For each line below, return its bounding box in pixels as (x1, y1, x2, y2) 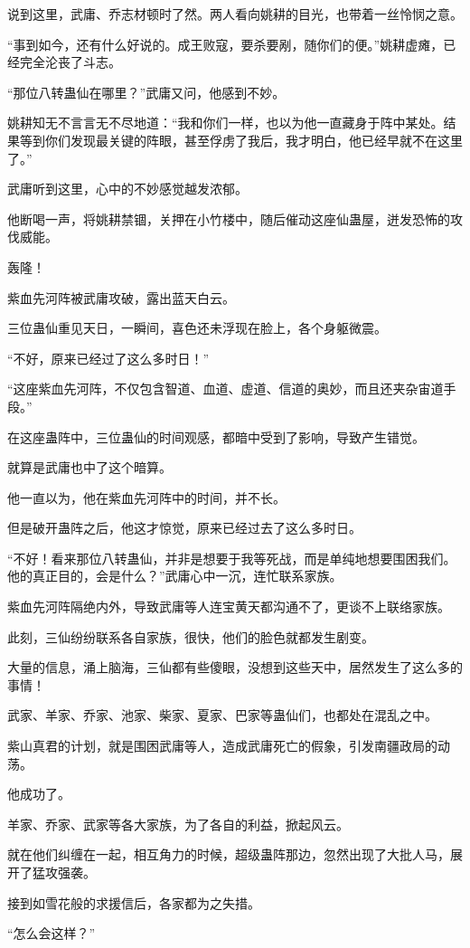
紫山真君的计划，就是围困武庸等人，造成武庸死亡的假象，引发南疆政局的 (7, 736, 437, 755)
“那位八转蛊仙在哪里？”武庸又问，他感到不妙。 (7, 82, 286, 101)
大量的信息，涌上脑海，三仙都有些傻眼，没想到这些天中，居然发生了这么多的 (7, 658, 463, 677)
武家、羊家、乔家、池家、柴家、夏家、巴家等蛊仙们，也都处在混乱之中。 (7, 706, 437, 725)
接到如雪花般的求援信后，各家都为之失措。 (7, 893, 260, 912)
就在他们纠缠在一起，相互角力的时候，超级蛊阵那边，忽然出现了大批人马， (7, 845, 450, 864)
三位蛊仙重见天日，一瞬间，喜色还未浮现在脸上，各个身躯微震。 (7, 318, 387, 337)
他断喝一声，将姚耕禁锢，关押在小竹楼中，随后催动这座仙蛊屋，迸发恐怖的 (7, 209, 450, 228)
